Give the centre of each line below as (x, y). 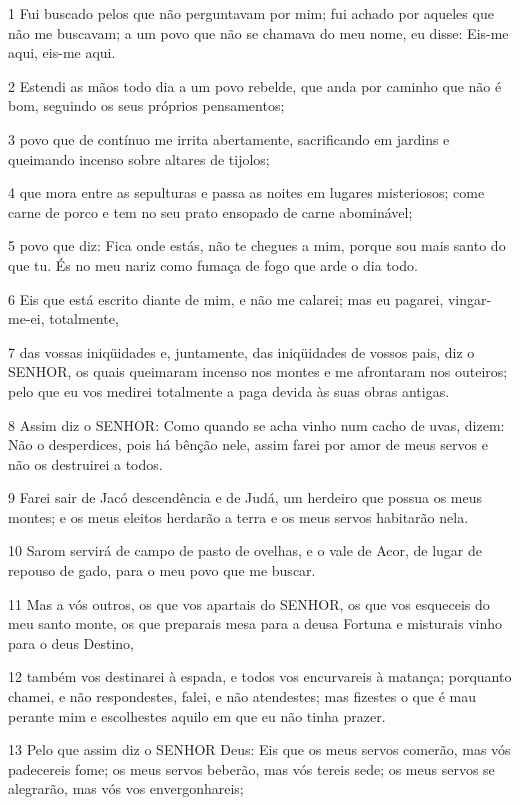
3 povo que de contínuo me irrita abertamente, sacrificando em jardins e (229, 138)
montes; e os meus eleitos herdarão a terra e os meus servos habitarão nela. (238, 516)
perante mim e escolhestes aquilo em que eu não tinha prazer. (197, 715)
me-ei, (26, 318)
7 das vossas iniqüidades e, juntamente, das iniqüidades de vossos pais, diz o (241, 351)
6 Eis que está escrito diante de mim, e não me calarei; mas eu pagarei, (226, 298)
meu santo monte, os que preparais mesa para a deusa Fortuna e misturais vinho (255, 623)
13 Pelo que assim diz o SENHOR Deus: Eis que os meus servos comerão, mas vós (259, 749)
